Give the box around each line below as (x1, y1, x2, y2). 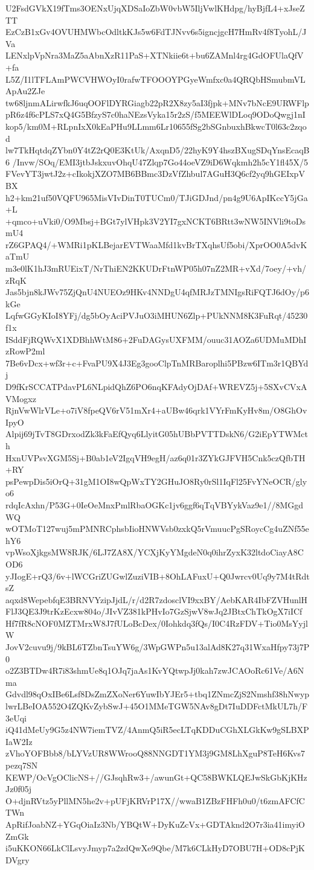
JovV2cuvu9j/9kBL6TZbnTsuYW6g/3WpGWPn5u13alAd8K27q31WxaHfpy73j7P (5, 641, 310, 653)
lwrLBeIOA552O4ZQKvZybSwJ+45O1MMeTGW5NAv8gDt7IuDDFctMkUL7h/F (5, 700, 308, 712)
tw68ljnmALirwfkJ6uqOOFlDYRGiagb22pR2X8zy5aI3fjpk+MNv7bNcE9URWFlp (5, 96, 309, 109)
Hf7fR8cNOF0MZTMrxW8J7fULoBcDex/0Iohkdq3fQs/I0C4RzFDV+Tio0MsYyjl (5, 616, 308, 629)
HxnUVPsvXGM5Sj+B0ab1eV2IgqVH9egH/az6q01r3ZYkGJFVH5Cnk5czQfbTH (5, 451, 306, 464)
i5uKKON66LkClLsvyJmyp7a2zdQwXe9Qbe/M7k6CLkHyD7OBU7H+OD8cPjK (5, 842, 305, 854)
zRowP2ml (5, 345, 45, 357)
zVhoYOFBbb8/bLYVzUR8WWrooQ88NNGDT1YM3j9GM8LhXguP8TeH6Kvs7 (5, 747, 306, 760)
